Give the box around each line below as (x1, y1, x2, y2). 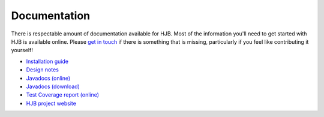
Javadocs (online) (26, 74, 71, 82)
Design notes (26, 66, 59, 73)
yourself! (11, 47, 33, 54)
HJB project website (26, 100, 76, 107)
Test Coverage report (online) (26, 91, 99, 98)
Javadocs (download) (26, 83, 80, 90)
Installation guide (26, 58, 69, 65)
